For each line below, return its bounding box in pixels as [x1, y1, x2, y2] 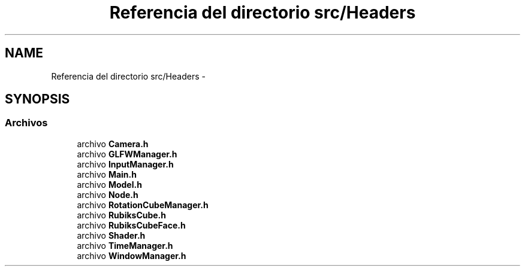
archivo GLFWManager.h [77, 148, 177, 159]
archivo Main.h [77, 169, 137, 179]
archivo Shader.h [77, 230, 146, 240]
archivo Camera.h [77, 138, 149, 149]
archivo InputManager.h [77, 159, 174, 169]
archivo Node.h [77, 189, 138, 200]
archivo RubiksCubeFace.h [77, 220, 186, 230]
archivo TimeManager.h [77, 240, 173, 251]
